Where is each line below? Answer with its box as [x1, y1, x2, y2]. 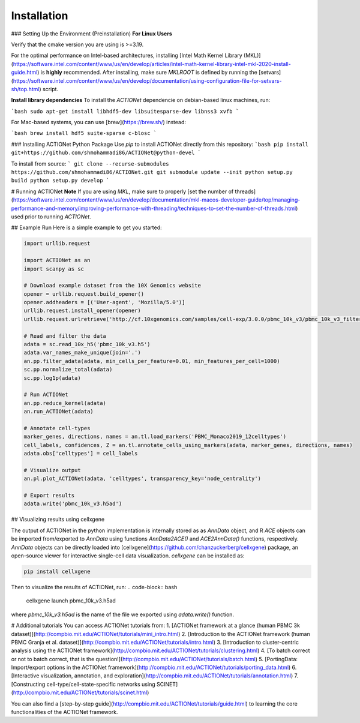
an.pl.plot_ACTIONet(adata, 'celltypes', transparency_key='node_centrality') [23, 475, 261, 482]
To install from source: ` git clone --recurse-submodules [11, 160, 169, 167]
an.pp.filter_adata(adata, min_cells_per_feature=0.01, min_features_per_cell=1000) [23, 358, 280, 364]
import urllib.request [23, 240, 91, 247]
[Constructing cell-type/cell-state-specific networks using [11, 680, 155, 688]
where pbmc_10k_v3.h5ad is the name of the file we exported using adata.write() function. [11, 611, 234, 618]
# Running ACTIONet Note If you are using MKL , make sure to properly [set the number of [11, 188, 234, 195]
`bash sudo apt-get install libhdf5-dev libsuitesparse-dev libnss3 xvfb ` [11, 108, 239, 115]
